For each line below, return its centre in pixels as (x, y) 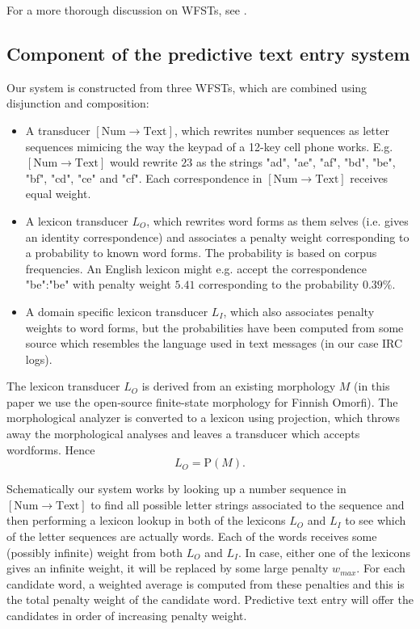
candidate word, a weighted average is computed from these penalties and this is (206, 583)
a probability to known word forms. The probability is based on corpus (201, 253)
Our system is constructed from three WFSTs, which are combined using (187, 87)
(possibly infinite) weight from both (95, 552)
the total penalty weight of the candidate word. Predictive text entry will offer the (210, 599)
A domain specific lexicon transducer (117, 311)
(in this (372, 386)
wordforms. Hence (51, 449)
